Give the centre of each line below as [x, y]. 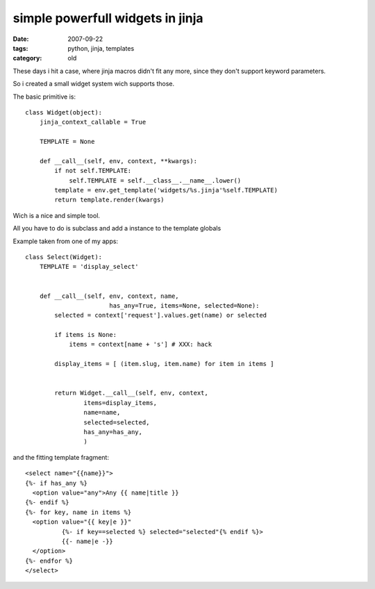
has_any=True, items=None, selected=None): [184, 305]
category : [27, 58]
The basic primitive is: [44, 97]
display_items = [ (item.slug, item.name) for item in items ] [164, 364]
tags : [20, 48]
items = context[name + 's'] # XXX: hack [140, 345]
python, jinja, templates [101, 48]
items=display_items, [120, 403]
